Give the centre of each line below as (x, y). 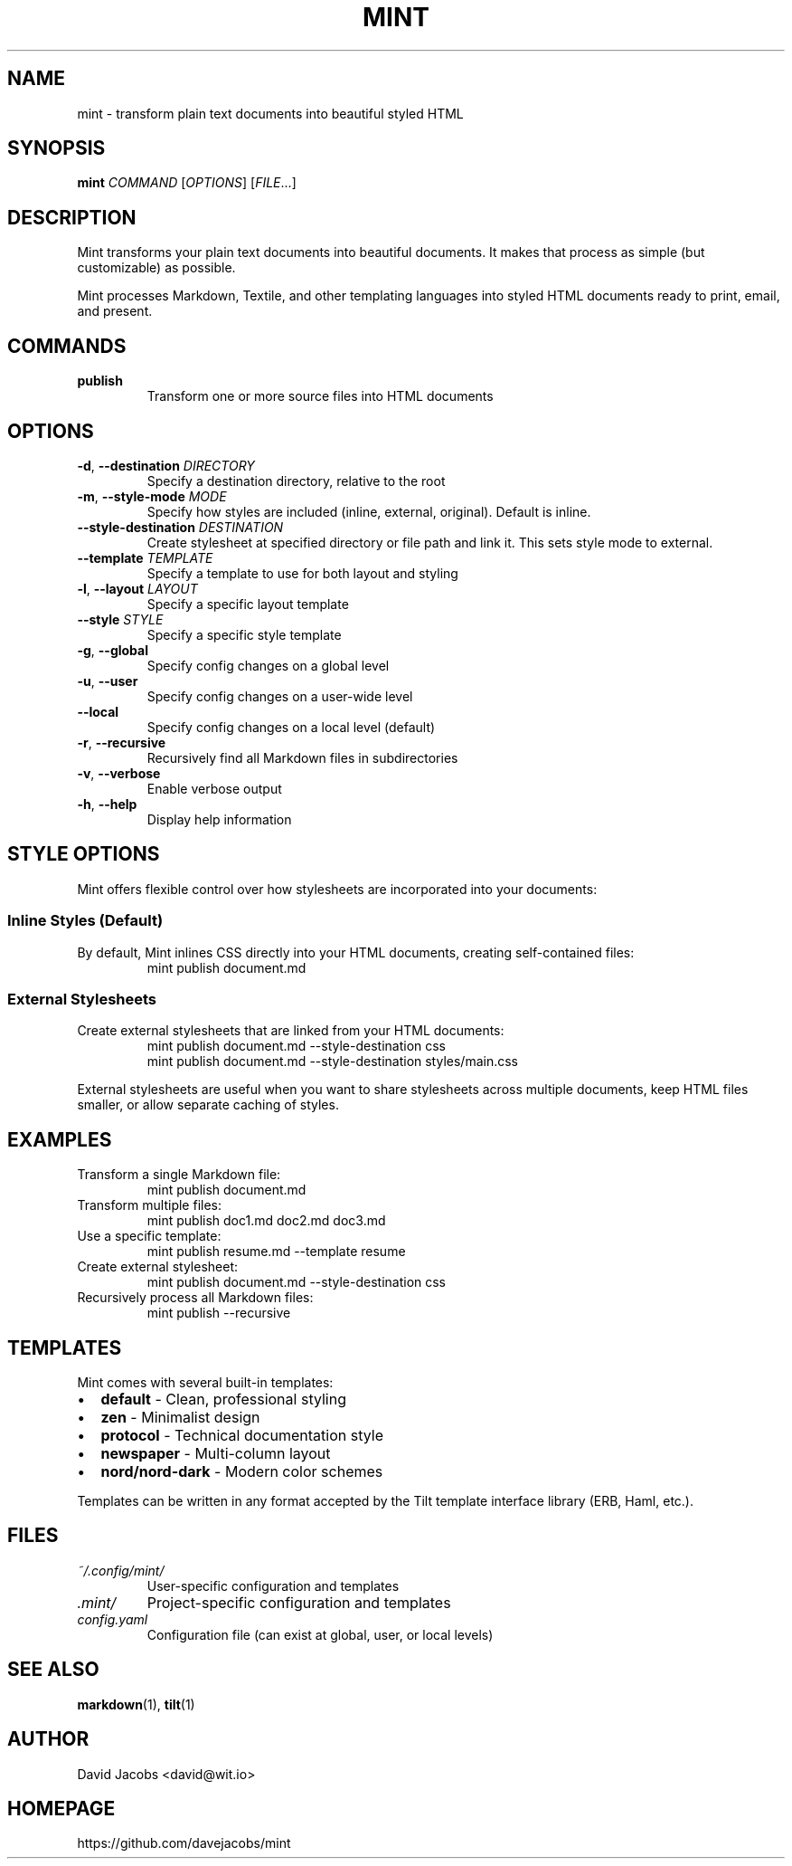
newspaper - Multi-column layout (216, 1453)
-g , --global (113, 650)
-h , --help (107, 804)
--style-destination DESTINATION (180, 527)
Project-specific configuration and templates (299, 1602)
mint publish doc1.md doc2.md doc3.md (266, 1221)
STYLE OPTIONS (84, 854)
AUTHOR (48, 1739)
